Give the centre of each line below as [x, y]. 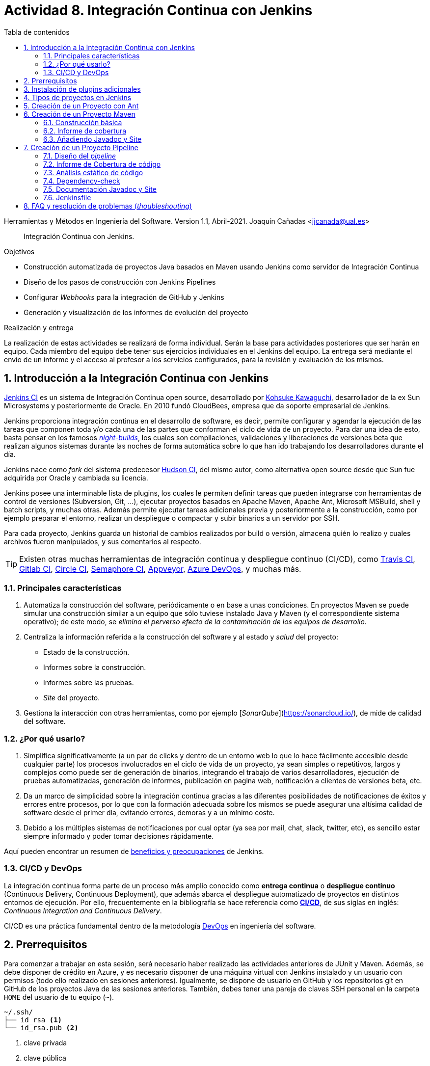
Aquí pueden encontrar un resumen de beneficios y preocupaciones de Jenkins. [134, 852]
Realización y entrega [39, 327]
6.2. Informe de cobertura [85, 131]
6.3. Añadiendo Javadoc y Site [93, 139]
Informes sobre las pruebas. [89, 683]
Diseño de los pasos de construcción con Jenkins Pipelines [120, 282]
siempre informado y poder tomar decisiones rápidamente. [119, 836]
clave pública [45, 1058]
